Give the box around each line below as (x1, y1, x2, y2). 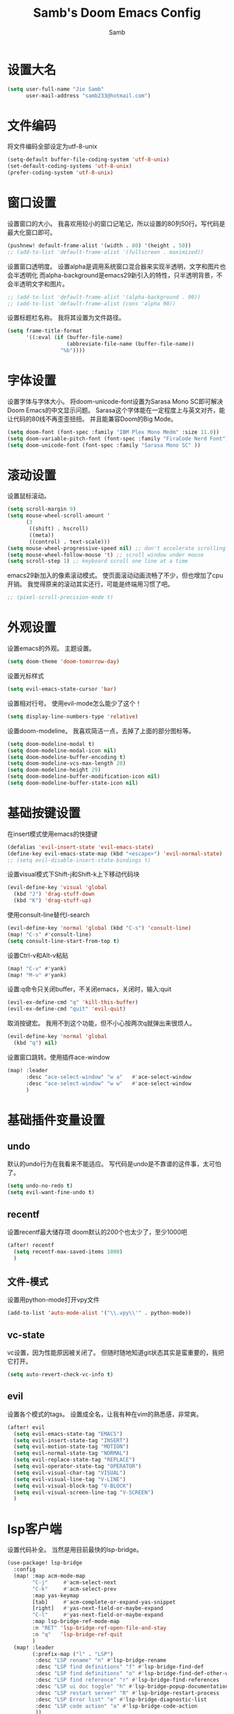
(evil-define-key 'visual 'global (7, 884, 108, 891)
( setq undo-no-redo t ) (7, 1183, 73, 1190)
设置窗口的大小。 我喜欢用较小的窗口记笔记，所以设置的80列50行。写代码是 (7, 219, 226, 228)
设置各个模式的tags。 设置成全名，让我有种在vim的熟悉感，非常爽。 (7, 1410, 203, 1418)
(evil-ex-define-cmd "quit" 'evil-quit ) (7, 1005, 127, 1013)
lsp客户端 (7, 1521, 62, 1537)
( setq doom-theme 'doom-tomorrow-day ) (7, 658, 120, 665)
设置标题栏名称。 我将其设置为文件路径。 (7, 313, 125, 322)
